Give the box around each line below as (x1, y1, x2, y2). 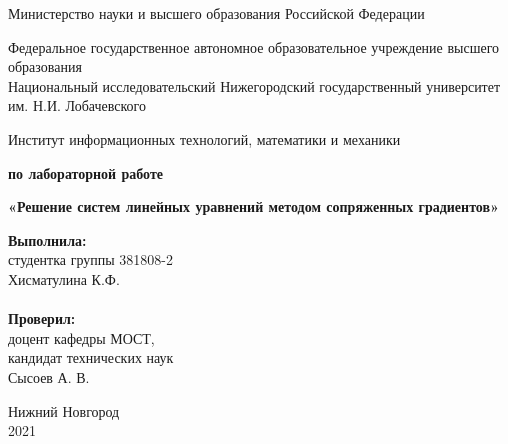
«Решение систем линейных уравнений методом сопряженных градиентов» (8, 196, 499, 217)
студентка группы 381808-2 (8, 249, 173, 270)
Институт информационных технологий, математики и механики (8, 128, 401, 149)
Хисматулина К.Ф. (8, 268, 120, 289)
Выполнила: (8, 229, 87, 250)
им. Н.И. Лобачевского (8, 95, 146, 116)
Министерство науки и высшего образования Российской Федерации (8, 3, 425, 23)
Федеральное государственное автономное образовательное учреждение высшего (8, 36, 500, 57)
